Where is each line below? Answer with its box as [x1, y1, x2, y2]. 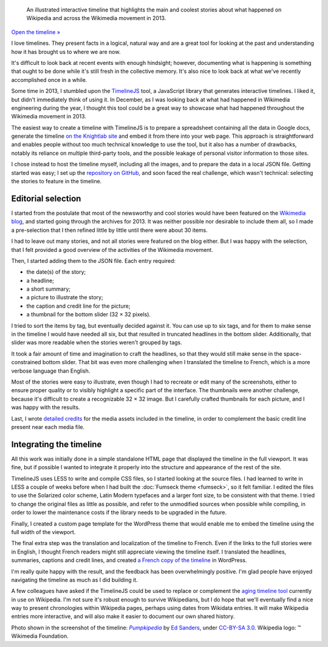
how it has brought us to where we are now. [11, 48, 121, 55]
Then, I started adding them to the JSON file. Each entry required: [11, 257, 176, 264]
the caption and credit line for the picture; [26, 302, 131, 310]
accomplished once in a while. [11, 76, 87, 83]
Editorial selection [11, 193, 81, 203]
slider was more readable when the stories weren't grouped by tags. [11, 339, 182, 346]
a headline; [26, 277, 55, 284]
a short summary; [26, 285, 71, 293]
